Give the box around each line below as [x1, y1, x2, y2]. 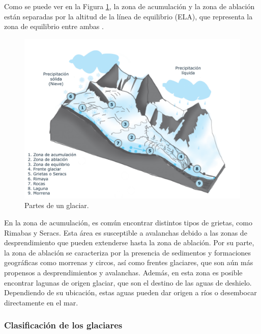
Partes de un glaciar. [24, 200, 89, 211]
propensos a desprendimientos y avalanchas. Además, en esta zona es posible [4, 267, 243, 277]
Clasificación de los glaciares [4, 319, 123, 331]
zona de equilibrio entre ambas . [4, 21, 104, 32]
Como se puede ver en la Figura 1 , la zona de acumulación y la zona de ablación [4, 1, 255, 11]
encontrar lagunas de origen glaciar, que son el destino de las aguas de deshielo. [4, 277, 252, 288]
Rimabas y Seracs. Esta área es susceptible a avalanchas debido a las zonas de [4, 227, 247, 238]
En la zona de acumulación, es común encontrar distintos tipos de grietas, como [4, 217, 252, 227]
